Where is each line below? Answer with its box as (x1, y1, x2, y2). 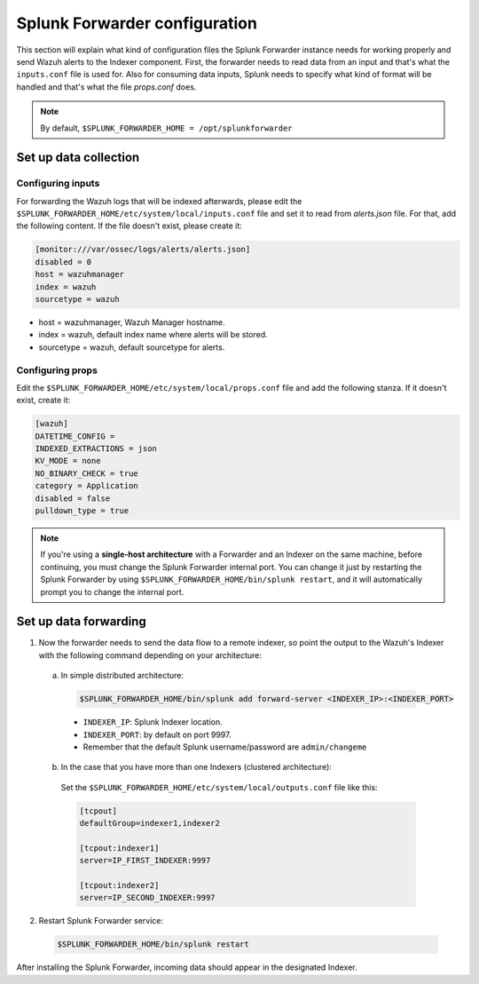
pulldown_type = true (35, 506, 130, 515)
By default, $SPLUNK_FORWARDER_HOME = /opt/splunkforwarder (40, 123, 293, 133)
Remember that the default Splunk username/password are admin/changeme (82, 742, 367, 752)
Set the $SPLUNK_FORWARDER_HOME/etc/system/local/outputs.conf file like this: (60, 782, 378, 792)
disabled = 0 (35, 257, 92, 266)
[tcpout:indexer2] (79, 880, 160, 891)
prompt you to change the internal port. (40, 586, 185, 597)
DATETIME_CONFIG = (35, 431, 115, 441)
